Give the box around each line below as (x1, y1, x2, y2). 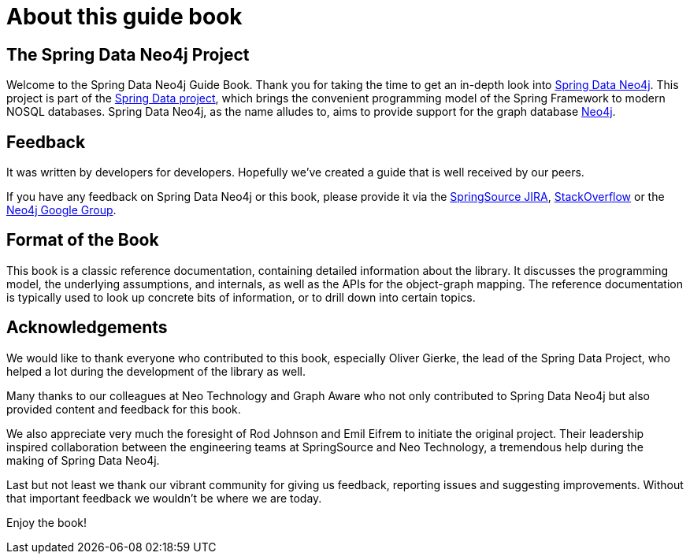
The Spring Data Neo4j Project (6, 44, 250, 65)
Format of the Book (6, 230, 159, 250)
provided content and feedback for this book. (6, 402, 241, 416)
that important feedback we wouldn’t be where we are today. (6, 491, 322, 505)
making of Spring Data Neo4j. (6, 453, 160, 467)
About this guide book (6, 3, 243, 30)
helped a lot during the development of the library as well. (6, 364, 306, 378)
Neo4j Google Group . (6, 203, 117, 217)
